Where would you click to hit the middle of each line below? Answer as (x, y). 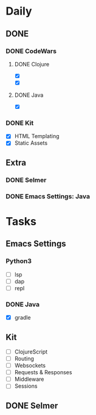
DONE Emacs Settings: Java (48, 196)
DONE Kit (20, 123)
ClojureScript (31, 352)
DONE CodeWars (31, 51)
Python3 (19, 261)
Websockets (30, 366)
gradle (22, 318)
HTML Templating (37, 136)
